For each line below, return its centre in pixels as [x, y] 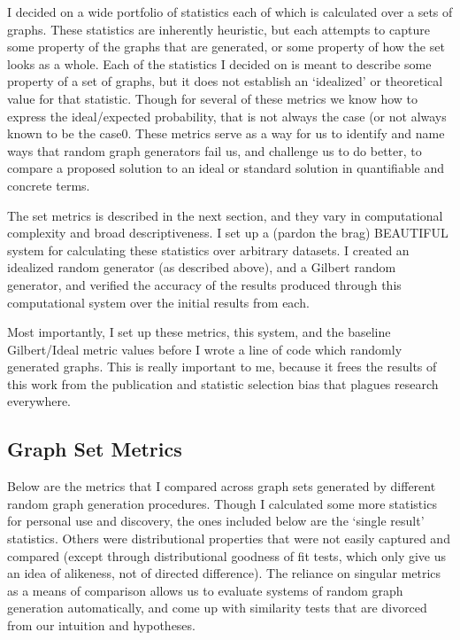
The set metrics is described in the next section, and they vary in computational [225, 215]
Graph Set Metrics [95, 449]
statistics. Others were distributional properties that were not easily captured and [229, 539]
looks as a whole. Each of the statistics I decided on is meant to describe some [219, 63]
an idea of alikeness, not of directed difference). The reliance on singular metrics [224, 573]
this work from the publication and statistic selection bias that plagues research [223, 383]
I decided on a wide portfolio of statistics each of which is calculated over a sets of [230, 12]
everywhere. [39, 401]
